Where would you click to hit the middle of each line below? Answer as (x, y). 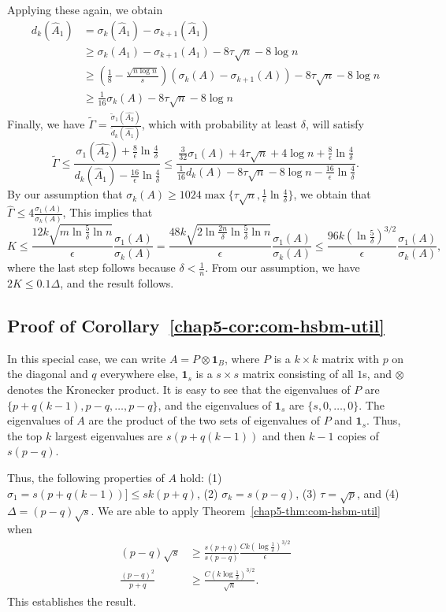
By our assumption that (65, 194)
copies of (358, 435)
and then (284, 435)
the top (25, 435)
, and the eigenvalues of (215, 404)
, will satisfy (334, 124)
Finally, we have (46, 124)
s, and (377, 374)
